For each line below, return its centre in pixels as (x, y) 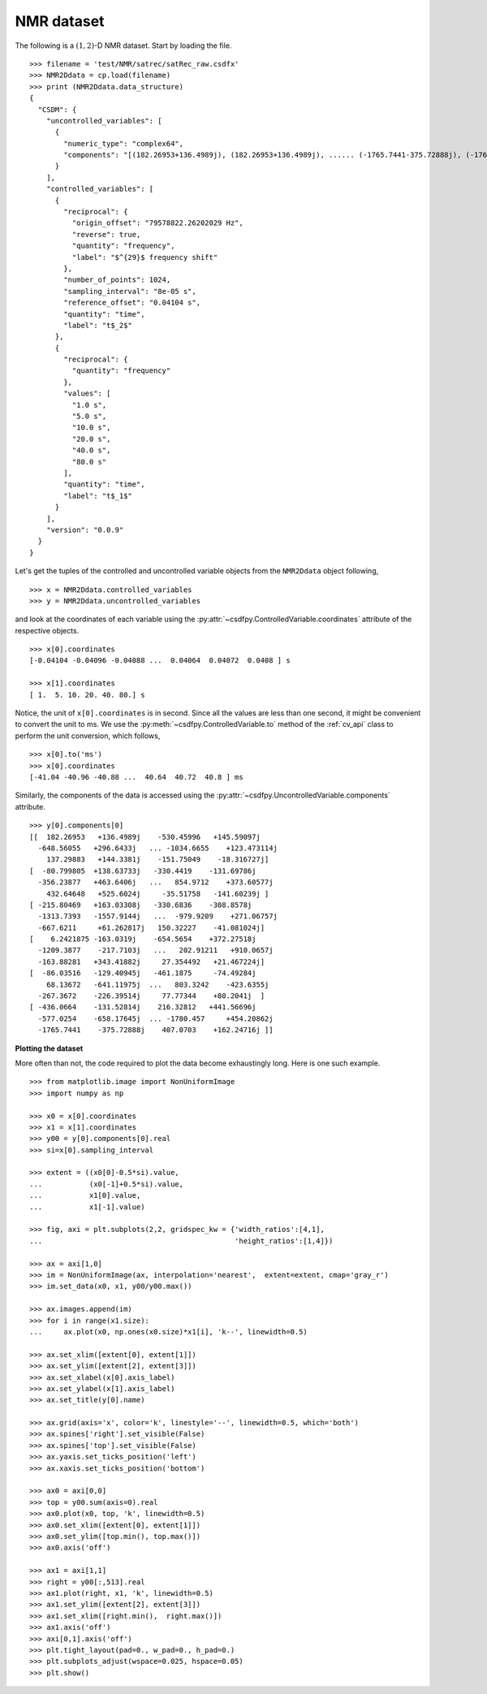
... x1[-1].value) (87, 1207)
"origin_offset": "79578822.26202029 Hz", (157, 223)
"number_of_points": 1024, (117, 280)
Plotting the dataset (49, 1048)
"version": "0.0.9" (85, 529)
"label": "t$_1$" (98, 496)
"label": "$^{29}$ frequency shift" (145, 257)
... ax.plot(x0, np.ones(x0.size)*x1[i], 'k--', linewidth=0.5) (168, 1331)
